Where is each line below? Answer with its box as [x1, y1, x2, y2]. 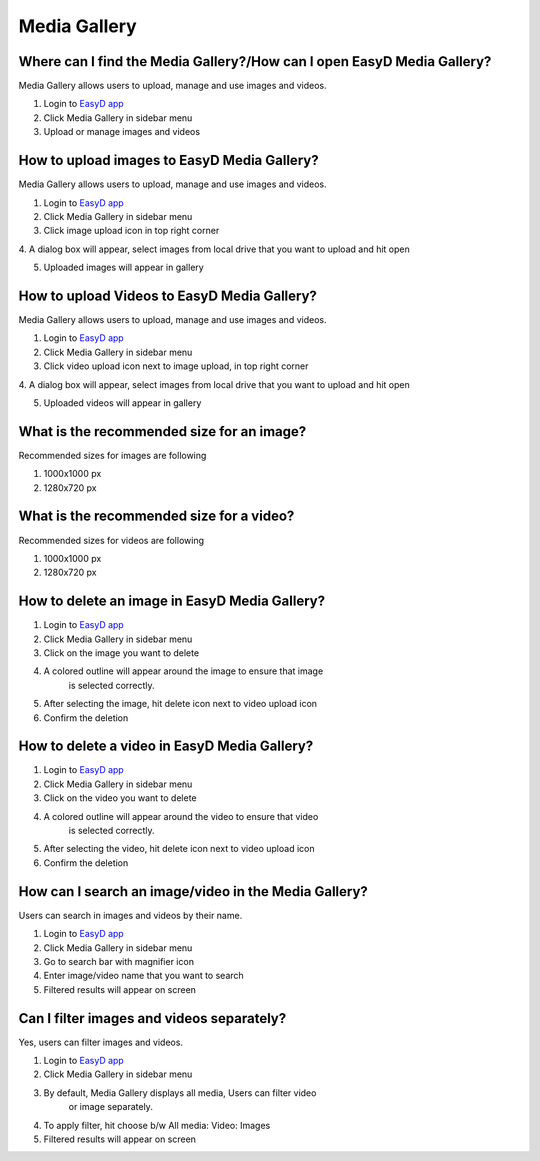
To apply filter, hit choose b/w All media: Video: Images [43, 1119, 271, 1131]
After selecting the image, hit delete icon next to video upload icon [43, 698, 318, 710]
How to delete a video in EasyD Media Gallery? [18, 738, 314, 755]
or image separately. [68, 1101, 154, 1113]
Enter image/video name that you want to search [43, 970, 244, 982]
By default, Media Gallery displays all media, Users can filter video [43, 1086, 317, 1099]
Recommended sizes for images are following [18, 449, 207, 461]
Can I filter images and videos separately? [18, 1010, 287, 1027]
